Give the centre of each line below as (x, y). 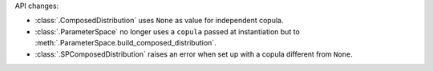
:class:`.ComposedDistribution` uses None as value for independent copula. (159, 21)
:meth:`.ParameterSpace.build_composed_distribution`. (125, 43)
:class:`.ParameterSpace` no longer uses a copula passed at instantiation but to (167, 31)
